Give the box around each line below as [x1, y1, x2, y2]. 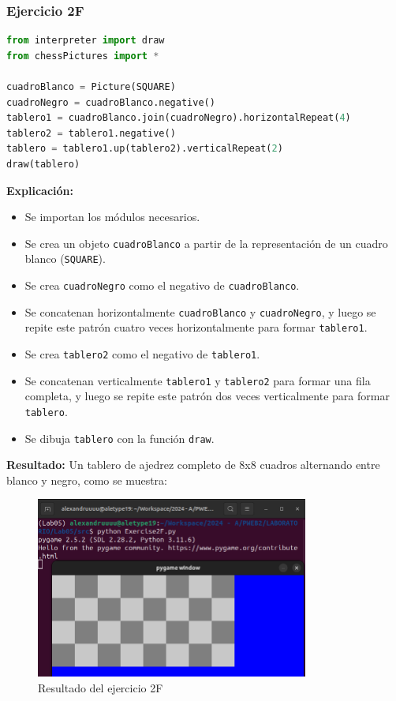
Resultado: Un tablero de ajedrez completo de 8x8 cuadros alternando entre [6, 456, 380, 473]
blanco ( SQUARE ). [24, 250, 106, 267]
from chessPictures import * [6, 50, 159, 62]
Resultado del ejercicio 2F [38, 679, 163, 695]
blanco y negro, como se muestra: [6, 471, 167, 488]
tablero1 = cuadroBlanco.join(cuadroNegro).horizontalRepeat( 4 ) [6, 112, 351, 124]
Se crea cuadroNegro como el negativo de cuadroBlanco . [24, 277, 300, 294]
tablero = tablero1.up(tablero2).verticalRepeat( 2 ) [6, 143, 283, 155]
